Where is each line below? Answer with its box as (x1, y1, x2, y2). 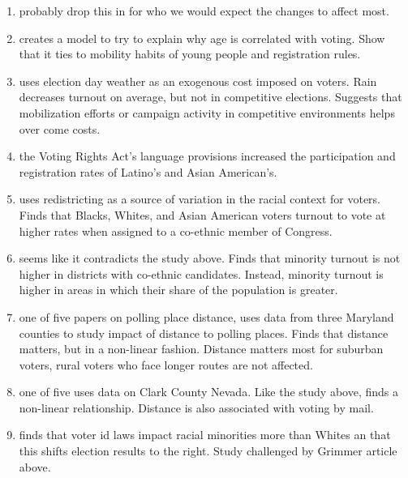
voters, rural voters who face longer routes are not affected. (19, 356, 313, 373)
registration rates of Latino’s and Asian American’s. (19, 163, 277, 180)
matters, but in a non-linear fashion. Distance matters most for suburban (19, 340, 384, 357)
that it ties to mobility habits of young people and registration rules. (19, 45, 361, 62)
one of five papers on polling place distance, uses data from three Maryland (19, 308, 394, 325)
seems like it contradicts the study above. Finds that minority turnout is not (19, 250, 401, 267)
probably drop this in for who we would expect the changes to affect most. (19, 2, 389, 19)
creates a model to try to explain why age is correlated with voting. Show (19, 29, 385, 46)
